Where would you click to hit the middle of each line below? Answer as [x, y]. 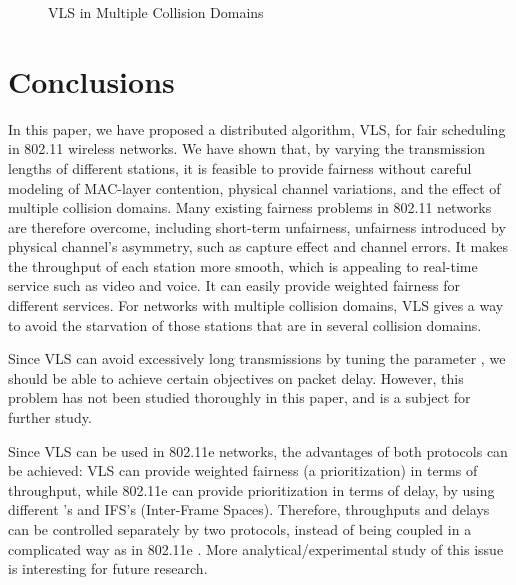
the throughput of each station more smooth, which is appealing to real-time [243, 265]
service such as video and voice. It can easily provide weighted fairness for [234, 285]
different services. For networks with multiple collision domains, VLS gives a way [256, 305]
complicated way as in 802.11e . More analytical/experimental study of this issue [256, 548]
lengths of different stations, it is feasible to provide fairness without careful [240, 167]
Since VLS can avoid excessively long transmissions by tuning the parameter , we [257, 358]
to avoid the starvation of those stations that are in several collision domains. [245, 324]
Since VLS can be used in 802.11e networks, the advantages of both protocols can [258, 450]
